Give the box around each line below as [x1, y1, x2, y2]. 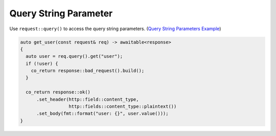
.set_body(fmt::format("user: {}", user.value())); [36, 110, 169, 117]
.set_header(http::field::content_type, [36, 96, 139, 102]
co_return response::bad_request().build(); [31, 68, 145, 74]
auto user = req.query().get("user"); [26, 54, 123, 59]
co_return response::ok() [26, 89, 90, 95]
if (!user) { [26, 60, 58, 66]
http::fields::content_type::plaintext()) [68, 104, 177, 109]
